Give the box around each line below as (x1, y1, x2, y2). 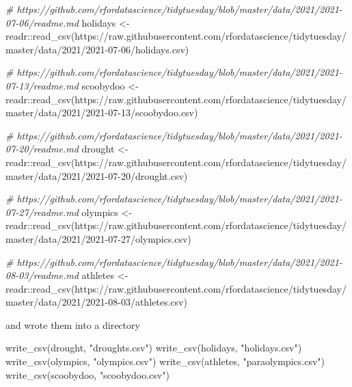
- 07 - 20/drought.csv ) (105, 168, 188, 183)
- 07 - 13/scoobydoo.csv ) (105, 105, 198, 120)
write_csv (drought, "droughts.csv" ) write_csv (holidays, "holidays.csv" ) (5, 341, 302, 355)
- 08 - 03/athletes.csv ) (105, 295, 187, 309)
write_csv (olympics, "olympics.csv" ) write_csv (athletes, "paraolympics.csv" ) (5, 354, 325, 369)
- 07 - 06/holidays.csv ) (105, 42, 189, 56)
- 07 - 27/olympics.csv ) (105, 231, 191, 245)
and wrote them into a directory (5, 317, 140, 332)
